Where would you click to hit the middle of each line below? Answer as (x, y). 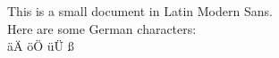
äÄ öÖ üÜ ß (41, 46)
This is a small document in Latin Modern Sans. (140, 11)
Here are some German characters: (102, 28)
